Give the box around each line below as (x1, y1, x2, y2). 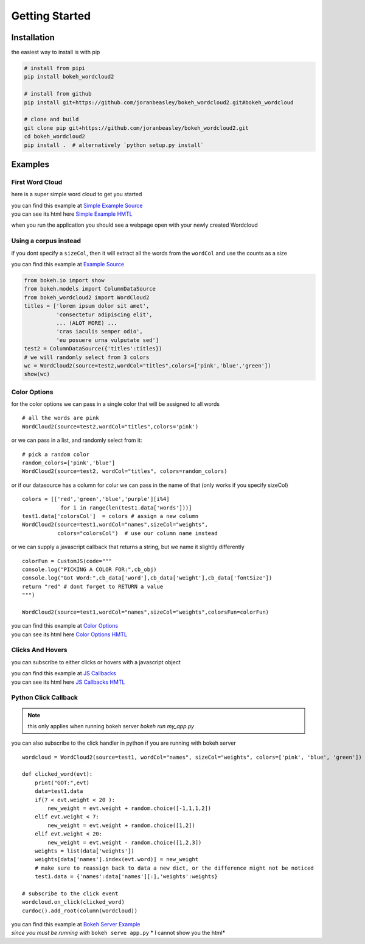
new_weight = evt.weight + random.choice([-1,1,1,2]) (47, 805, 212, 812)
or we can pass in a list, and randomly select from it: (11, 436, 142, 444)
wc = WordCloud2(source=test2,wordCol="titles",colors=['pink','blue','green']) (24, 362, 271, 369)
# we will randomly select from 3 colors (24, 353, 150, 361)
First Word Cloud (11, 177, 63, 186)
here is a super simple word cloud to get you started (11, 191, 142, 198)
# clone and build (24, 116, 79, 123)
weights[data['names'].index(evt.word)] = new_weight (34, 856, 199, 863)
